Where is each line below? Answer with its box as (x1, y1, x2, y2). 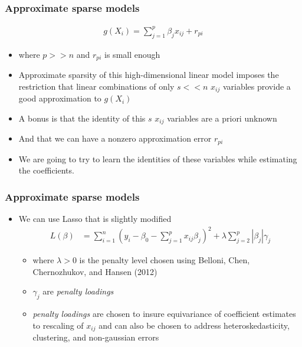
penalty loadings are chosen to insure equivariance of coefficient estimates (32, 307, 296, 320)
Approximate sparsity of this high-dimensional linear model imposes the (18, 68, 279, 80)
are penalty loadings (42, 285, 114, 297)
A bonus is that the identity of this (18, 112, 146, 124)
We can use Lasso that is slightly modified (18, 212, 172, 224)
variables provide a (222, 80, 291, 92)
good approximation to (18, 92, 101, 104)
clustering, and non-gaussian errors (32, 331, 159, 343)
